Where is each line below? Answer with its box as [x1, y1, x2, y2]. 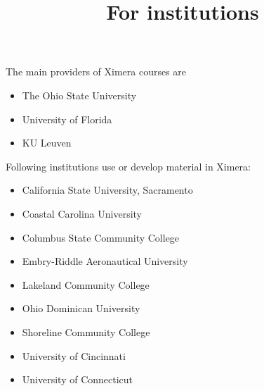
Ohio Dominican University [22, 301, 140, 316]
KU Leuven [22, 135, 72, 150]
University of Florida [22, 111, 112, 126]
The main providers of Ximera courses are [6, 64, 187, 79]
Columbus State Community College [22, 230, 180, 244]
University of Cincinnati [22, 348, 126, 363]
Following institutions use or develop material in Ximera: [6, 159, 251, 173]
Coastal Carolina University [22, 206, 142, 221]
